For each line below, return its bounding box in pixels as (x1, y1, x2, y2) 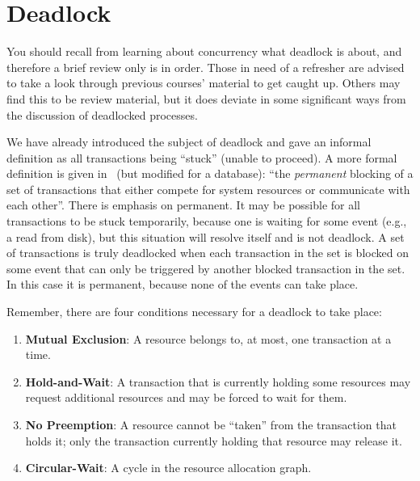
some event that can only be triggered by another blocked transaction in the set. (6, 259, 405, 276)
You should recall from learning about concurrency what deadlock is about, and (6, 43, 402, 60)
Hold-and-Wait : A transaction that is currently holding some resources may (25, 373, 411, 390)
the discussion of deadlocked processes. (6, 106, 198, 123)
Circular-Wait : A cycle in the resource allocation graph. (25, 459, 312, 476)
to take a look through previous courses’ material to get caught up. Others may (6, 74, 401, 91)
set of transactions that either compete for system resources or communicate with (6, 180, 410, 197)
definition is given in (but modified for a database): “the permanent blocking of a (6, 165, 414, 182)
